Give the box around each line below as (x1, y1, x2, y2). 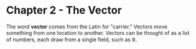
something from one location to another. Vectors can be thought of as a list (6, 29, 190, 36)
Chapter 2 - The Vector (6, 4, 122, 17)
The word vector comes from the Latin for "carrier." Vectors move (6, 23, 167, 30)
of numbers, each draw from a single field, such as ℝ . (6, 36, 138, 43)
